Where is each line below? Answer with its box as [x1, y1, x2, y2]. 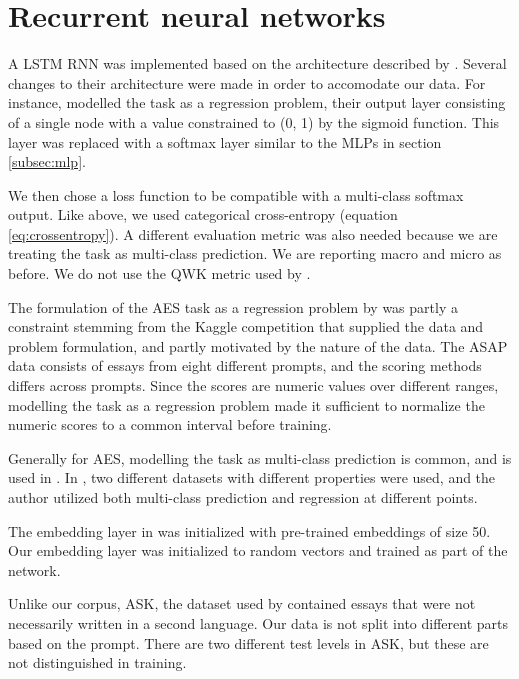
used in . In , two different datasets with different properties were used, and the [8, 467, 496, 488]
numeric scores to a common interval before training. [8, 414, 332, 435]
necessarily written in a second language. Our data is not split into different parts [8, 612, 508, 633]
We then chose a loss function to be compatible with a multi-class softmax [8, 184, 464, 205]
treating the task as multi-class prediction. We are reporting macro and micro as [8, 243, 502, 264]
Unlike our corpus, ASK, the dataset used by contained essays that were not [8, 593, 476, 614]
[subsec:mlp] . [8, 151, 86, 172]
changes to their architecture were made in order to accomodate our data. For [8, 72, 486, 93]
